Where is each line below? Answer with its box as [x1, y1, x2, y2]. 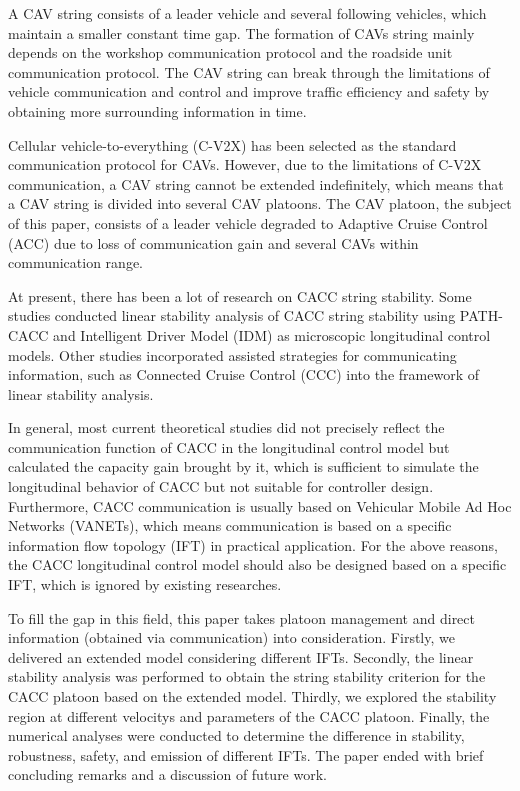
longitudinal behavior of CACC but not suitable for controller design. [8, 476, 434, 497]
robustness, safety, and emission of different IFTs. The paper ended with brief [8, 744, 484, 765]
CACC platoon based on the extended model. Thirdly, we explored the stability [8, 686, 497, 706]
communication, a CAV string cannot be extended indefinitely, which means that [8, 173, 504, 194]
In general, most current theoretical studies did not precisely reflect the [8, 417, 445, 438]
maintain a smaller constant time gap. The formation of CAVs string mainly [8, 22, 475, 43]
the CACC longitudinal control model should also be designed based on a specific [8, 554, 507, 575]
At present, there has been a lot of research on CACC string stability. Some [8, 285, 472, 306]
